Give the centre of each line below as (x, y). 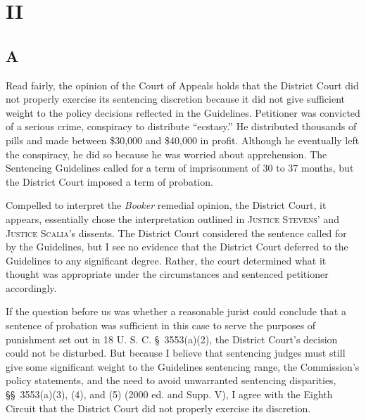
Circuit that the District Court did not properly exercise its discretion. (158, 408)
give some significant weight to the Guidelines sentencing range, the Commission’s (183, 366)
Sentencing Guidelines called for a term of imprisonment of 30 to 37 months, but (180, 168)
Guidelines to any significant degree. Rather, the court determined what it (166, 260)
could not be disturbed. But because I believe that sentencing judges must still (176, 353)
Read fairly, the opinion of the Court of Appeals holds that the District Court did (182, 85)
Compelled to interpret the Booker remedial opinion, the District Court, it (166, 205)
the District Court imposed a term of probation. (109, 181)
